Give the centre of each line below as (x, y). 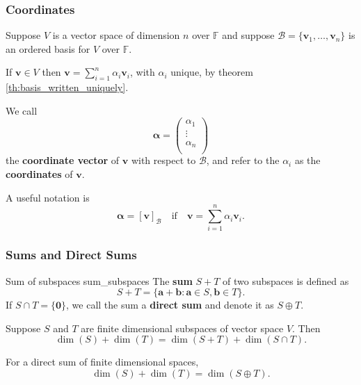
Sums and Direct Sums (71, 255)
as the (307, 160)
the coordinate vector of (63, 160)
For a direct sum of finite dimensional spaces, (102, 362)
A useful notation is (48, 197)
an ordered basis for (48, 48)
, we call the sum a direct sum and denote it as (170, 305)
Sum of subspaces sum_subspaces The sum (99, 280)
